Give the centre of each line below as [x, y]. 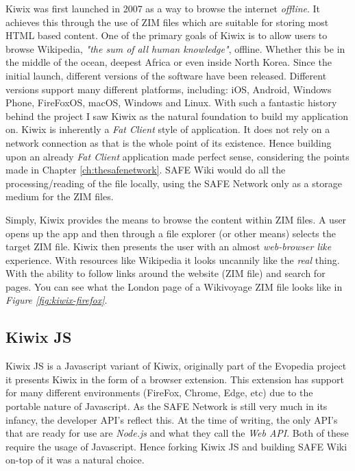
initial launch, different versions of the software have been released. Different [166, 75]
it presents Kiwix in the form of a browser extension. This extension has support [175, 379]
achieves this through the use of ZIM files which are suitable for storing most [167, 22]
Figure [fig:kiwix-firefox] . [57, 300]
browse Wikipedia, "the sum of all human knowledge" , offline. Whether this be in [175, 48]
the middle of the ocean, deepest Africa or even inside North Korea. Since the [169, 62]
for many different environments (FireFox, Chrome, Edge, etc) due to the [159, 392]
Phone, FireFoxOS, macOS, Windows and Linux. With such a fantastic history [171, 102]
